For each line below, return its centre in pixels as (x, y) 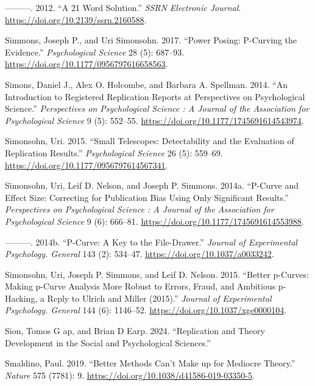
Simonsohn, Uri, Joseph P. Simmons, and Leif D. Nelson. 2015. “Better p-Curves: (157, 274)
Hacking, (21, 298)
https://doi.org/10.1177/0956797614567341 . (87, 165)
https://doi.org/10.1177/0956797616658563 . (87, 64)
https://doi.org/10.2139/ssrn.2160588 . (76, 19)
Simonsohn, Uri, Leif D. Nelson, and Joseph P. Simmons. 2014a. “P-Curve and (152, 185)
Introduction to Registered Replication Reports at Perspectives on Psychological (155, 96)
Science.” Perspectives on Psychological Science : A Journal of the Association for (157, 108)
